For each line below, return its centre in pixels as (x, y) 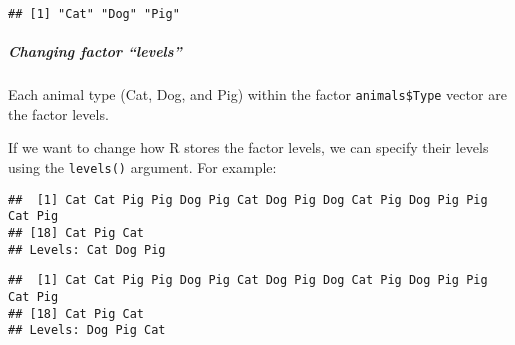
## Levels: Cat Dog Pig (87, 249)
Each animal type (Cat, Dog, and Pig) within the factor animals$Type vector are (257, 94)
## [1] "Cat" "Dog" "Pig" (94, 14)
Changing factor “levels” (95, 51)
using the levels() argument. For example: (142, 167)
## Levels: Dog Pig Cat (87, 330)
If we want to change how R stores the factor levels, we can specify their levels (248, 147)
